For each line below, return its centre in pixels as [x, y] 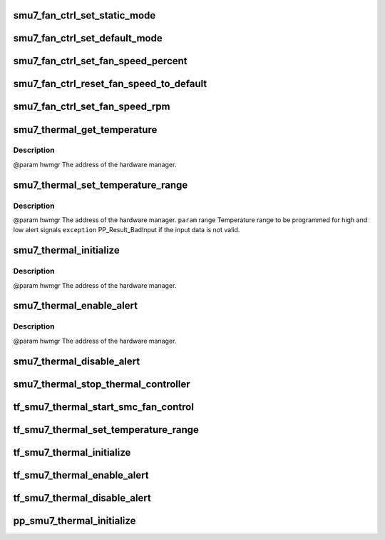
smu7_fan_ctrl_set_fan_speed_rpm [92, 107]
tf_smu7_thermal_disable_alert [82, 497]
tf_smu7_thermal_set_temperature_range [106, 430]
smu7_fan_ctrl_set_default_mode [88, 38]
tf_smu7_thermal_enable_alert [81, 475]
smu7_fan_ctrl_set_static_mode [84, 15]
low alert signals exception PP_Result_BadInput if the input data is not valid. [127, 230]
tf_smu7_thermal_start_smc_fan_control [103, 407]
